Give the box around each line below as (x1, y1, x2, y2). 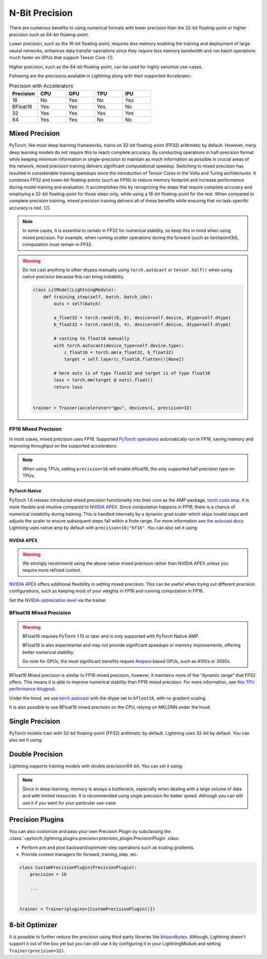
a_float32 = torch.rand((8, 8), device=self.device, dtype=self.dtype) (53, 315, 231, 320)
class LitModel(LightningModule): (33, 287, 117, 293)
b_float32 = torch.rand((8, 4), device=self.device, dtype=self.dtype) (53, 322, 231, 327)
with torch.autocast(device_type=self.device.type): (53, 343, 184, 348)
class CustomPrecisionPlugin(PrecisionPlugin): (19, 864, 137, 870)
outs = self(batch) (53, 301, 101, 307)
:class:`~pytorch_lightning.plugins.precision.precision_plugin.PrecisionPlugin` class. (9, 836, 180, 841)
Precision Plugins (9, 815, 64, 824)
